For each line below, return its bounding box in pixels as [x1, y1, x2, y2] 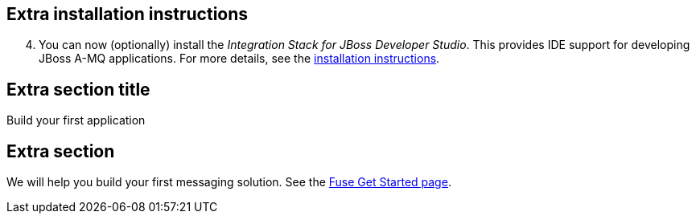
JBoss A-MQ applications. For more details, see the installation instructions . [39, 51, 440, 66]
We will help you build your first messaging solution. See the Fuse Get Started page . [6, 175, 451, 189]
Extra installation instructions [6, 4, 249, 24]
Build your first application [6, 113, 146, 128]
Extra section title [6, 79, 150, 100]
